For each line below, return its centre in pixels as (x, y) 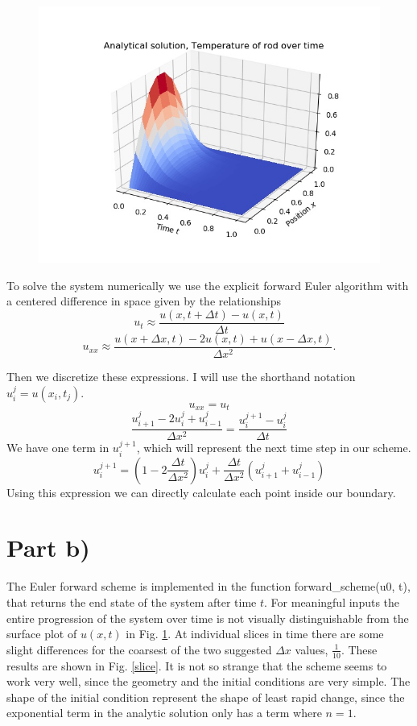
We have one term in (58, 448)
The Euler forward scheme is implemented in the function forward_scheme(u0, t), (208, 586)
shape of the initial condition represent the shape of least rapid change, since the (206, 697)
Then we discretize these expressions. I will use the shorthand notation (181, 376)
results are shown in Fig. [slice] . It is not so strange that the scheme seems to (197, 665)
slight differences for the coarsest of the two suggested (139, 649)
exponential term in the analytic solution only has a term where (164, 713)
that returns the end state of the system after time (132, 602)
